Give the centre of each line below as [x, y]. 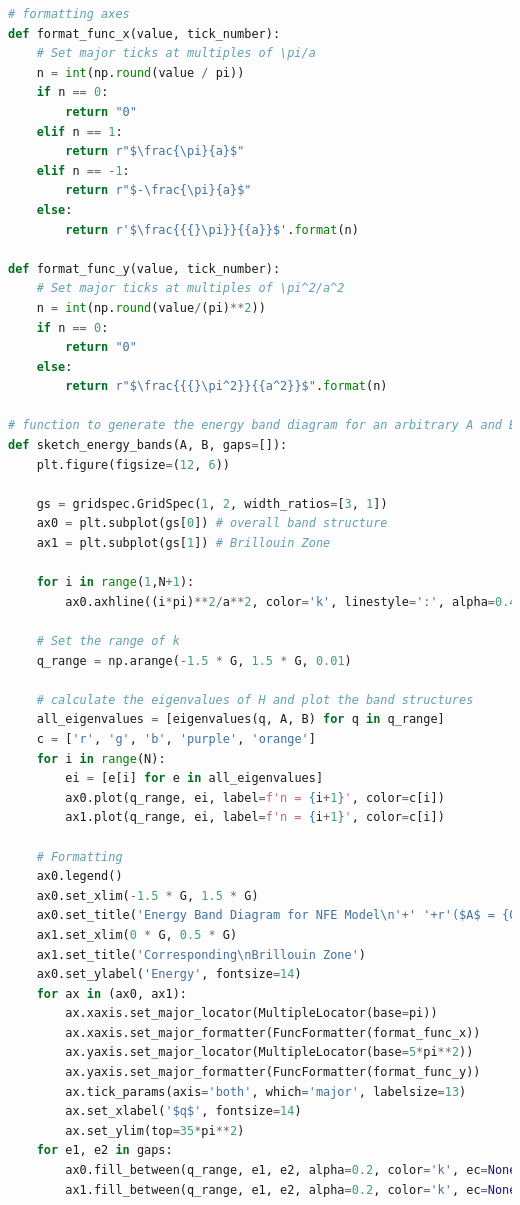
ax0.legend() [79, 876]
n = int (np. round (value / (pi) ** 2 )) [151, 307]
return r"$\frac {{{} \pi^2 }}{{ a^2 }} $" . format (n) [226, 386]
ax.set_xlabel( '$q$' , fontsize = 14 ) [183, 1111]
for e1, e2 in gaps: [104, 1150]
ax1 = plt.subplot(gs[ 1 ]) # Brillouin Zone [183, 543]
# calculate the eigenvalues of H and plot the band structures [255, 699]
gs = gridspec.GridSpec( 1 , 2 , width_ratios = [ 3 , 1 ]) [212, 503]
